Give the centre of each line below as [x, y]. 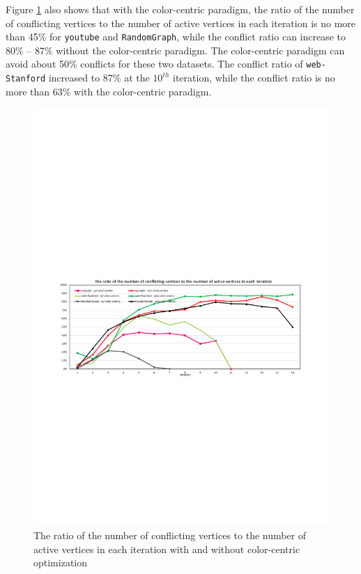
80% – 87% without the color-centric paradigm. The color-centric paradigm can [175, 50]
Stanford [26, 79]
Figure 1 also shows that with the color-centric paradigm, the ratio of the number [180, 9]
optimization [61, 563]
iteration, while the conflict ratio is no [254, 78]
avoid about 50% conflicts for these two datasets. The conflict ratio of [154, 64]
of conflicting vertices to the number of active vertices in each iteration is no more [181, 23]
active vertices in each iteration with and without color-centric [167, 549]
